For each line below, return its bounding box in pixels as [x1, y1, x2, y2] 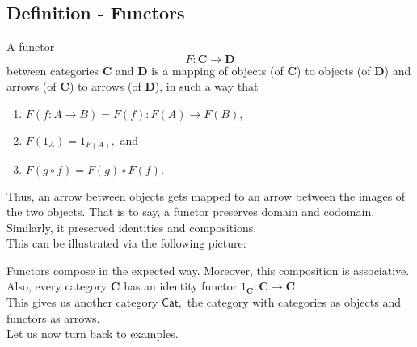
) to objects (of [297, 61, 371, 78]
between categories [6, 61, 99, 78]
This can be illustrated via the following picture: [6, 235, 246, 252]
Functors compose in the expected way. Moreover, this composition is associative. [6, 261, 410, 278]
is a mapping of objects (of [151, 61, 284, 78]
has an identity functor [124, 277, 238, 294]
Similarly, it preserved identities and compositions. [6, 218, 257, 235]
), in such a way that [154, 78, 259, 95]
